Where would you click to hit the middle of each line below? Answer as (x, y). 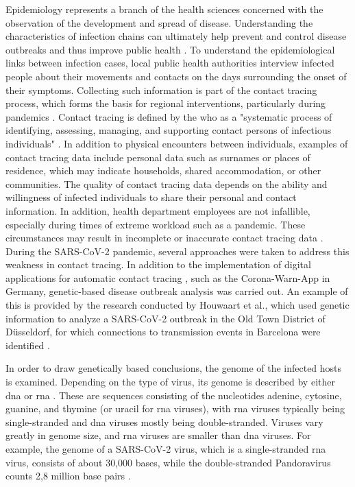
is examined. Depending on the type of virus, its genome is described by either (170, 382)
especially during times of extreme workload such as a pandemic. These (156, 224)
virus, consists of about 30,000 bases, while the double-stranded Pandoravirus (168, 462)
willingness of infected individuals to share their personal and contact (151, 197)
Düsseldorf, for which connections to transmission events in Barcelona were (163, 332)
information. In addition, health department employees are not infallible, (158, 210)
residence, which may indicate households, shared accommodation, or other (163, 170)
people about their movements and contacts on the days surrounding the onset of (176, 76)
